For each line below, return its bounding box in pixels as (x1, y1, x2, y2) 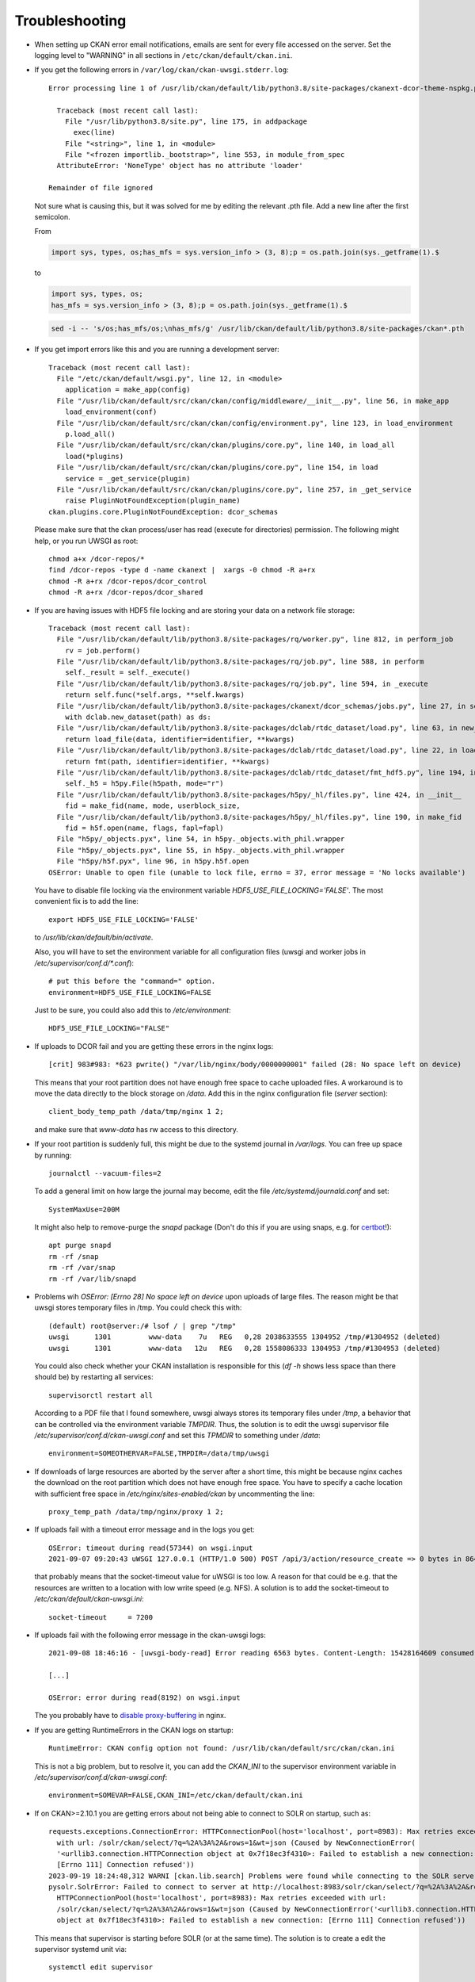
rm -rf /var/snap (48, 1263, 116, 1272)
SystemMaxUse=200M (48, 1205, 120, 1214)
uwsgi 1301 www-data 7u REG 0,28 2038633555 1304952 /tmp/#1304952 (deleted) (48, 1333, 441, 1341)
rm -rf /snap (48, 1252, 99, 1261)
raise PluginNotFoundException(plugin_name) (64, 496, 241, 505)
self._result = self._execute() (64, 668, 191, 677)
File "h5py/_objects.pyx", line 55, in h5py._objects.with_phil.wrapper (56, 845, 345, 855)
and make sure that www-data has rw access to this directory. (34, 1124, 239, 1134)
